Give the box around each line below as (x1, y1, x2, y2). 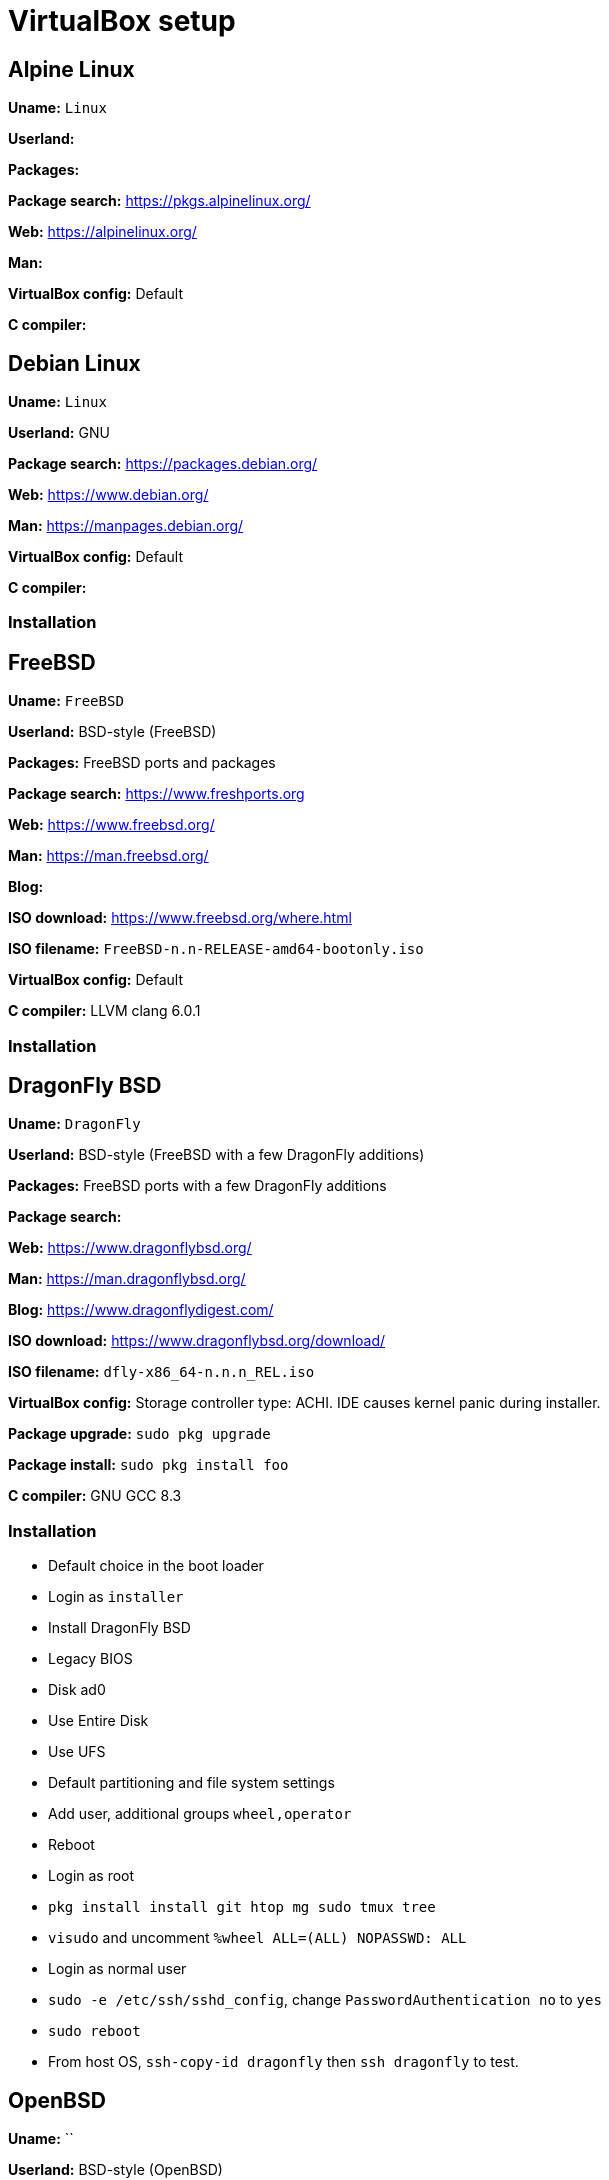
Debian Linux (8, 350, 141, 376)
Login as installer (48, 1588, 184, 1606)
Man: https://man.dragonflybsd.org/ (8, 1270, 246, 1288)
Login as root (48, 1867, 135, 1885)
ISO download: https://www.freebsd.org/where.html (8, 909, 352, 927)
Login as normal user (48, 1960, 187, 1978)
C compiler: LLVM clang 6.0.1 (8, 1002, 201, 1020)
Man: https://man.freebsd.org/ (8, 847, 209, 865)
